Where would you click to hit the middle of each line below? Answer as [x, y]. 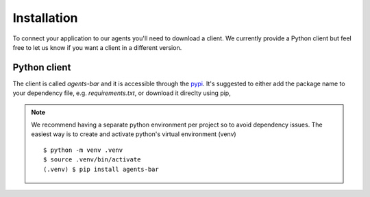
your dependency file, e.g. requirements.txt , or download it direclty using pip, [122, 93]
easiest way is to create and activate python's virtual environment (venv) [134, 134]
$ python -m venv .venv [83, 150]
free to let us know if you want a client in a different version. [97, 47]
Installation [45, 18]
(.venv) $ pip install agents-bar [101, 169]
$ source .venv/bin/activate [92, 160]
